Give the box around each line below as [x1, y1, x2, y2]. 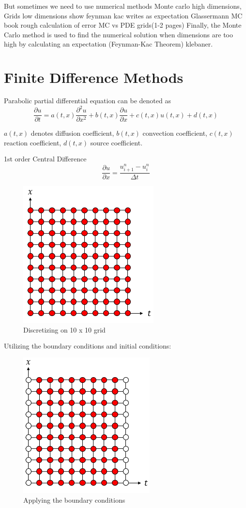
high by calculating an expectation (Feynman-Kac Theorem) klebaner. [4, 39, 213, 49]
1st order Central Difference [4, 154, 87, 164]
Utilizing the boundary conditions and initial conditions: [4, 341, 171, 351]
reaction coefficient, [4, 137, 61, 147]
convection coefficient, [142, 128, 207, 138]
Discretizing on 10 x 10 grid [23, 324, 106, 334]
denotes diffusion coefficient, [31, 128, 114, 138]
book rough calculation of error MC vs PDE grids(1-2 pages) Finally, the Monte [4, 20, 242, 30]
